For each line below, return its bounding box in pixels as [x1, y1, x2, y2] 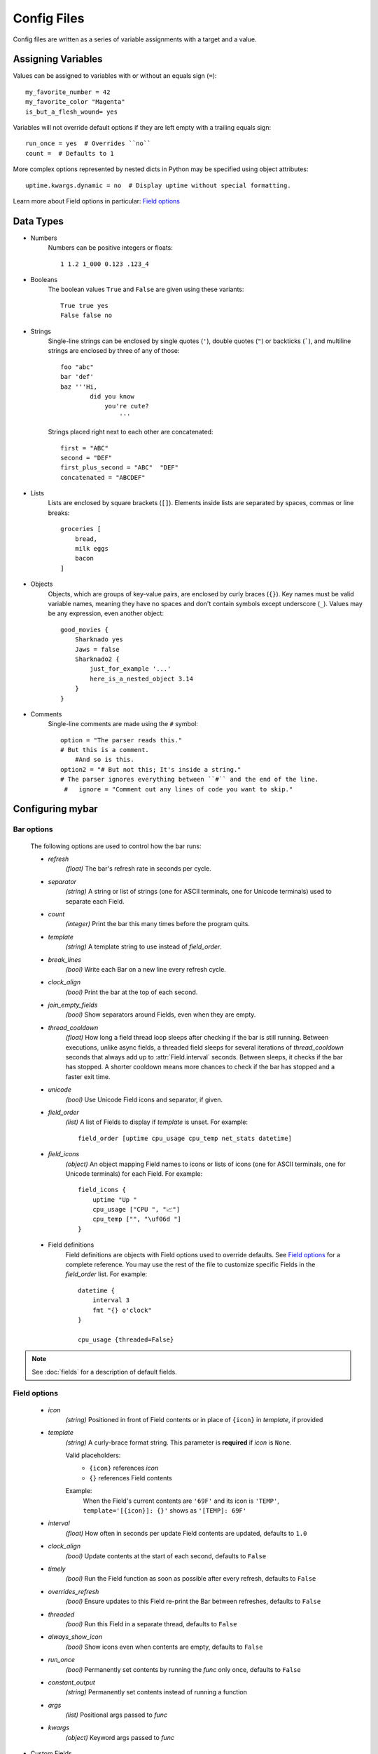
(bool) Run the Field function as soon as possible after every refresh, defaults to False [65, 1574, 316, 1583]
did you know [90, 392, 134, 400]
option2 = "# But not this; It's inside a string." [60, 765, 241, 773]
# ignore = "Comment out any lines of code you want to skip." [64, 785, 293, 793]
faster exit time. [65, 1072, 111, 1080]
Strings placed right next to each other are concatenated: [48, 428, 213, 436]
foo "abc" [60, 363, 94, 371]
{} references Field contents [89, 1473, 172, 1482]
